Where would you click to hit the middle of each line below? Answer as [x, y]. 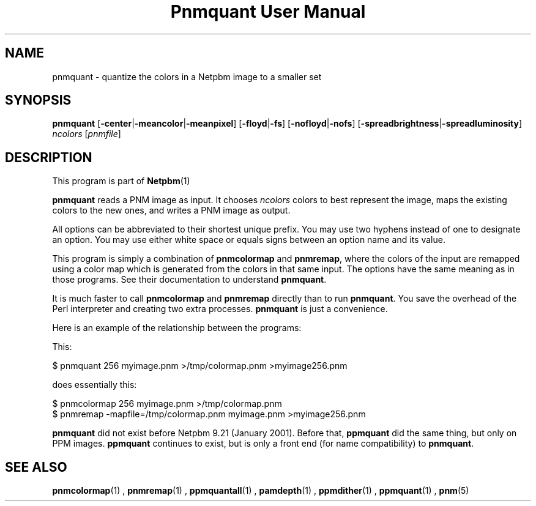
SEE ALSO [36, 467]
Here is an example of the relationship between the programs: [177, 328]
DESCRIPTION [49, 157]
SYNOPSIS [38, 100]
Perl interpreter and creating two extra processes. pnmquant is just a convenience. [220, 309]
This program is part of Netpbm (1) [121, 181]
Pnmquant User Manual [268, 12]
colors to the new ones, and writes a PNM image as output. [171, 210]
